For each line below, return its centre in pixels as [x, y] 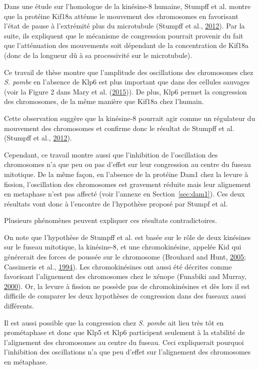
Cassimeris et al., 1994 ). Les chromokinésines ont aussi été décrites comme [118, 266]
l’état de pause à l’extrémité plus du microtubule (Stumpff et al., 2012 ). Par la [124, 26]
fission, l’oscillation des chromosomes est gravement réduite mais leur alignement [127, 184]
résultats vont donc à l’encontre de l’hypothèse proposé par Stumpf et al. [116, 203]
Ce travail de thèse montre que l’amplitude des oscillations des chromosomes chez [129, 72]
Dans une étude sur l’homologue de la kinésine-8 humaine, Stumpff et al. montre [127, 6]
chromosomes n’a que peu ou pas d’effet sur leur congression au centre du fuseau [127, 164]
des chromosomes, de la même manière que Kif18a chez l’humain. [104, 101]
